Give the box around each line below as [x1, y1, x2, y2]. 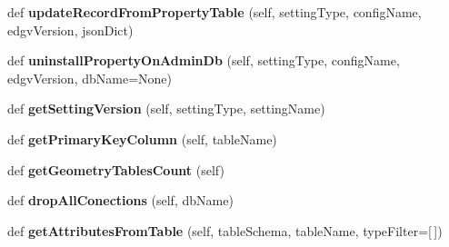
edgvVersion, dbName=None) [7, 68, 172, 87]
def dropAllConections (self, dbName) [7, 191, 234, 210]
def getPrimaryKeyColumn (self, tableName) [7, 129, 277, 148]
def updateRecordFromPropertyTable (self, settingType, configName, [7, 3, 422, 21]
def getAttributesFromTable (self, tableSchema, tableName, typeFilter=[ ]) [7, 221, 443, 240]
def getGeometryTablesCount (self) [7, 160, 224, 179]
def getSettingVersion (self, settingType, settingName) [7, 99, 325, 118]
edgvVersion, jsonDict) [7, 20, 134, 39]
